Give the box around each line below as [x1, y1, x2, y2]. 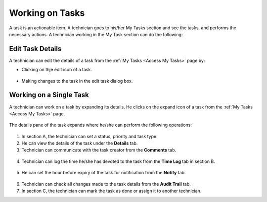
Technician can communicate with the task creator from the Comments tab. [21, 147, 177, 153]
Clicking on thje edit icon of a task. [21, 67, 92, 73]
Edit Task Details [9, 45, 62, 53]
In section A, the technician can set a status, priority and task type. [21, 133, 158, 139]
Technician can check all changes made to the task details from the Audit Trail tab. [21, 181, 191, 187]
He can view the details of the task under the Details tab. [21, 140, 138, 146]
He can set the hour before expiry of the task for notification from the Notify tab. [21, 170, 186, 176]
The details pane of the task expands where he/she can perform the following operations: [9, 122, 192, 128]
